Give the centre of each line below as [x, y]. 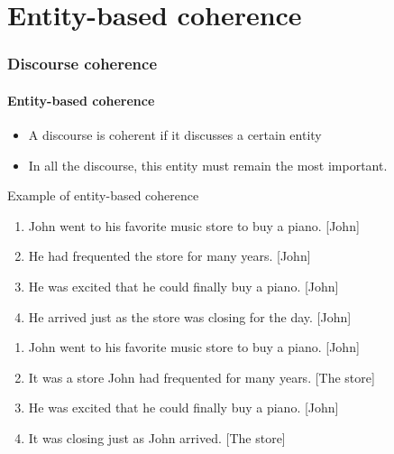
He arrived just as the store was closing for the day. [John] [190, 316]
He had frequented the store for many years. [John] [170, 256]
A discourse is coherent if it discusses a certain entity [175, 135]
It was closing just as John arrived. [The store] [157, 437]
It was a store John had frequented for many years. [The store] [202, 377]
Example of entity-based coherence [103, 195]
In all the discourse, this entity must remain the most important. [208, 165]
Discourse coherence [82, 64]
